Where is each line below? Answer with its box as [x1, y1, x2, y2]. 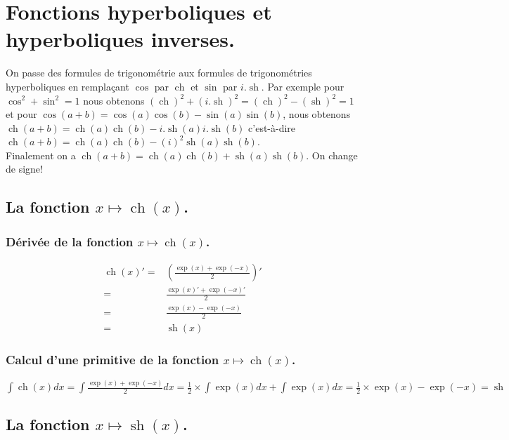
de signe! [6, 161, 43, 176]
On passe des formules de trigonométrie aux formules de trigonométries [6, 65, 312, 80]
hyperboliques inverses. [6, 25, 235, 53]
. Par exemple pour [261, 79, 344, 93]
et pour [6, 107, 37, 121]
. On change [306, 147, 358, 162]
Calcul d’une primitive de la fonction [6, 351, 219, 368]
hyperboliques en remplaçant [6, 79, 129, 93]
